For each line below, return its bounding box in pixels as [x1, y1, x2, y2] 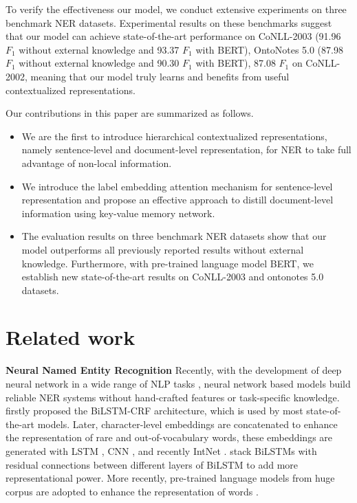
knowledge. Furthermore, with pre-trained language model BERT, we [21, 256, 314, 270]
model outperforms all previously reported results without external [21, 242, 304, 256]
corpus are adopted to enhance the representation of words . [6, 484, 259, 498]
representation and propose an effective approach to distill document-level [21, 192, 334, 207]
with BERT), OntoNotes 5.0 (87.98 [195, 42, 343, 56]
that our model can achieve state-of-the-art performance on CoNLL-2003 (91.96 [6, 29, 341, 43]
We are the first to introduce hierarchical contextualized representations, [21, 128, 327, 143]
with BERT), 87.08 [195, 56, 276, 70]
